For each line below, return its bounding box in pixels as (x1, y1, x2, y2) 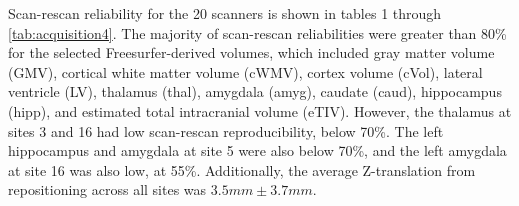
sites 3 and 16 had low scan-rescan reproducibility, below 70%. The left (8, 120, 444, 141)
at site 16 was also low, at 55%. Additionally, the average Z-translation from (8, 159, 476, 180)
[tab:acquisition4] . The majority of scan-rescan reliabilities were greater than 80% (8, 22, 507, 43)
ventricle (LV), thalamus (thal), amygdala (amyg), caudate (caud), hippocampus (8, 81, 502, 102)
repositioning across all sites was (8, 179, 207, 200)
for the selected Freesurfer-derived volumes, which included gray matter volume (8, 42, 495, 63)
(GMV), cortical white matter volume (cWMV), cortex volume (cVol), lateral (8, 61, 483, 82)
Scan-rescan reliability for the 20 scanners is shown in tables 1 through (8, 3, 442, 23)
